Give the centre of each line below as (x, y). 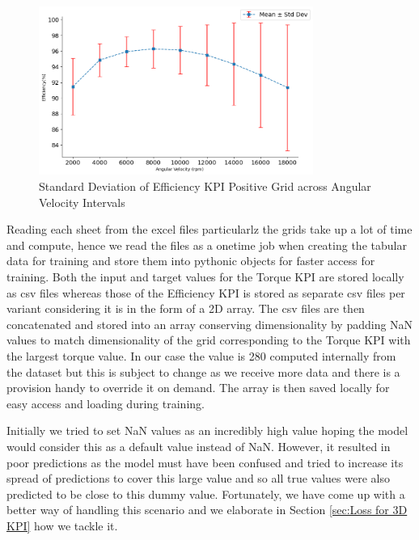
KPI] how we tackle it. (62, 525)
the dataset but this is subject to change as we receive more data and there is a (203, 371)
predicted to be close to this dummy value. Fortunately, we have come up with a (206, 494)
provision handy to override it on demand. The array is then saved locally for (198, 388)
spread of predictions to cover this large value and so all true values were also (198, 478)
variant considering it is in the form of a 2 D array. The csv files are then (186, 308)
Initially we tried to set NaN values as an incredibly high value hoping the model (207, 430)
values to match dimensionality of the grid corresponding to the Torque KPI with (209, 340)
